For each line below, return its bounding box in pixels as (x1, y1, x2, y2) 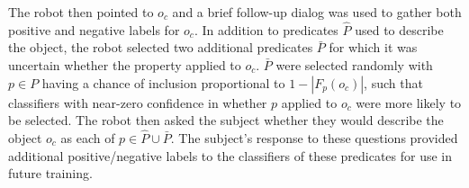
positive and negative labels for (8, 20, 180, 39)
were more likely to (356, 93, 462, 112)
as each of (60, 129, 115, 147)
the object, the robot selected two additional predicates (8, 38, 313, 57)
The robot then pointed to (8, 3, 154, 21)
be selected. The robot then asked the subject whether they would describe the (8, 111, 444, 130)
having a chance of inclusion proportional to (41, 73, 285, 92)
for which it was (329, 38, 418, 57)
